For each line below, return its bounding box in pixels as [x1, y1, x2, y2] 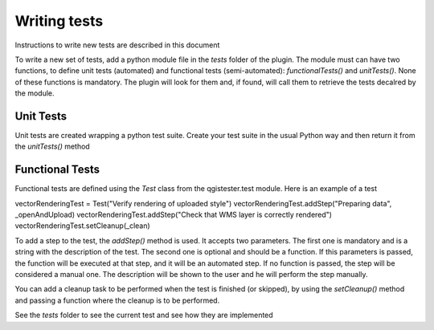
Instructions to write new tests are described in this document [14, 40, 220, 50]
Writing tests [14, 12, 104, 30]
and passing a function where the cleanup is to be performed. [14, 295, 220, 305]
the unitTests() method [14, 141, 90, 152]
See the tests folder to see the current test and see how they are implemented [14, 310, 273, 320]
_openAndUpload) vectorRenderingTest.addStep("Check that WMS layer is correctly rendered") [14, 210, 333, 220]
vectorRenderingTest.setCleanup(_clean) [14, 221, 150, 230]
